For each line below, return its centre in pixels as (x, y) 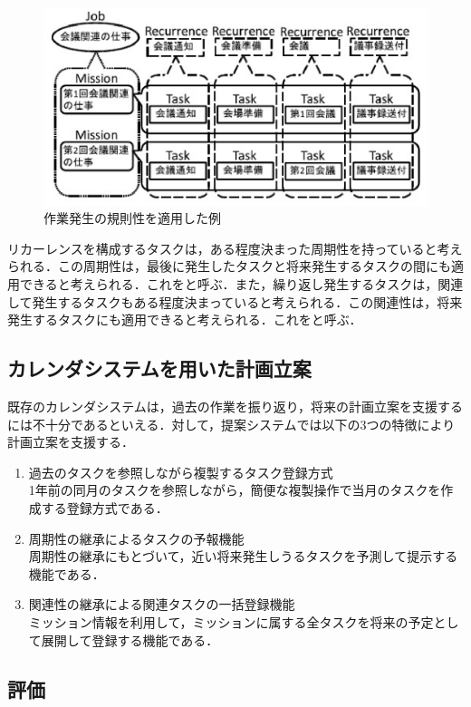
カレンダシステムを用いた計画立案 (159, 368)
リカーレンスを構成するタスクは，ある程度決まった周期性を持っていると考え (235, 248)
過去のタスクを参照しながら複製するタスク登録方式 (181, 472)
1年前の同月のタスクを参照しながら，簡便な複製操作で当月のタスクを (235, 490)
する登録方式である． (105, 507)
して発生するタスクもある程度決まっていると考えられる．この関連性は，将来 (235, 301)
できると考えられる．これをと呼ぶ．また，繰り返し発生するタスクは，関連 (241, 284)
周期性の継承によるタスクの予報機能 (136, 538)
